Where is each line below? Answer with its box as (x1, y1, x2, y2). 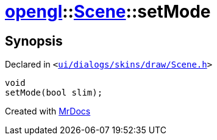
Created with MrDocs (5, 106, 91, 117)
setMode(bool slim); (5, 88, 103, 98)
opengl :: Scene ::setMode (5, 1, 211, 22)
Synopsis (5, 33, 63, 49)
